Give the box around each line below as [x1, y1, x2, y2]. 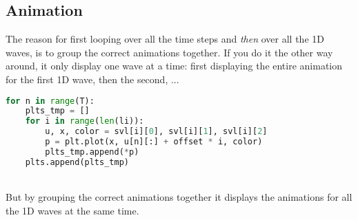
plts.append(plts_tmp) [25, 157, 129, 167]
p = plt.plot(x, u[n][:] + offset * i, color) [45, 137, 263, 147]
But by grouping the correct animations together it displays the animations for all [6, 190, 352, 204]
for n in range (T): [6, 96, 95, 106]
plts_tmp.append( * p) [45, 146, 139, 157]
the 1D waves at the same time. [6, 203, 139, 217]
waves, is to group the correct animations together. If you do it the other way [6, 45, 333, 59]
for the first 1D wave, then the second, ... [6, 71, 179, 86]
